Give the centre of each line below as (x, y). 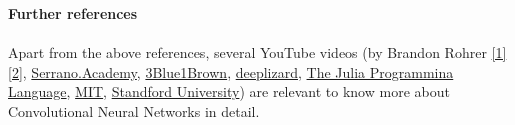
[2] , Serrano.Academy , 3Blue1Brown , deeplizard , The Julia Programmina (231, 71)
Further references (73, 13)
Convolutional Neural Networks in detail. (134, 110)
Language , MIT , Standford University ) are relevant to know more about (229, 91)
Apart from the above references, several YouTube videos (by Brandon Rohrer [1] (257, 52)
